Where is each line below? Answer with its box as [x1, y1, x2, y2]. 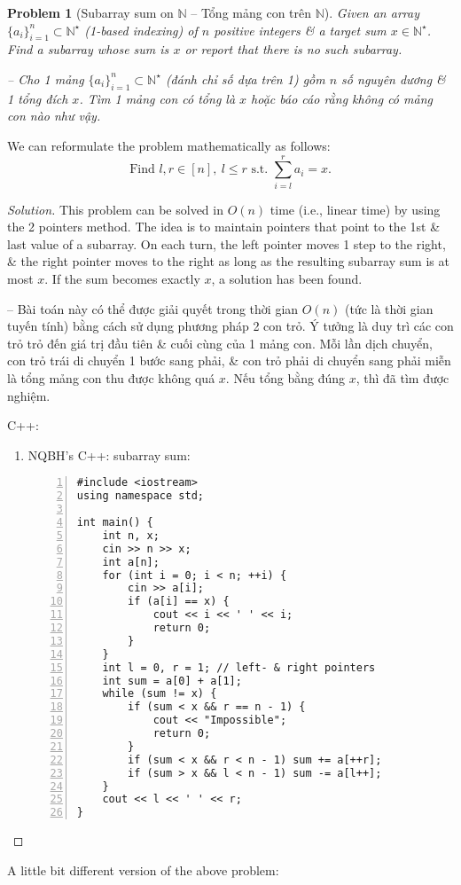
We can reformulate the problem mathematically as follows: [7, 136, 331, 154]
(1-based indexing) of [84, 20, 198, 39]
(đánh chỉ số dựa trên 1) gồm [165, 69, 325, 88]
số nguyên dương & [341, 69, 446, 88]
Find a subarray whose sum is [7, 40, 169, 59]
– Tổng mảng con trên [191, 4, 312, 21]
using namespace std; [76, 489, 204, 503]
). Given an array [324, 4, 419, 21]
